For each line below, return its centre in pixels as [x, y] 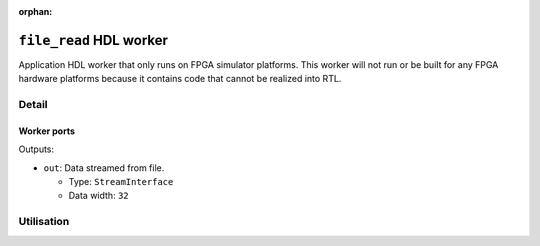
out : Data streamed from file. [104, 167]
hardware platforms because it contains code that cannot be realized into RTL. [180, 79]
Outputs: [36, 149]
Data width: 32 [98, 196]
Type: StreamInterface [121, 182]
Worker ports [46, 131]
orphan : [35, 11]
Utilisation [44, 222]
